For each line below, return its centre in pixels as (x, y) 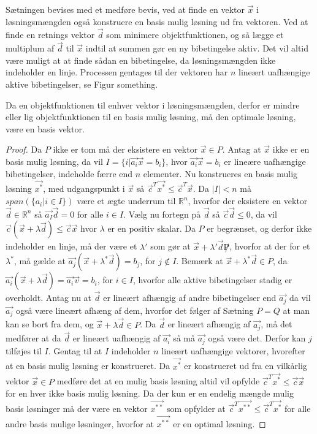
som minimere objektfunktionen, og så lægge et (195, 35)
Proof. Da (24, 149)
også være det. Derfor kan (257, 338)
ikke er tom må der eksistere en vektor (125, 149)
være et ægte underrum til (126, 201)
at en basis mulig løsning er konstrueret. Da (88, 366)
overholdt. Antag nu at (49, 298)
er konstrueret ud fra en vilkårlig (246, 366)
